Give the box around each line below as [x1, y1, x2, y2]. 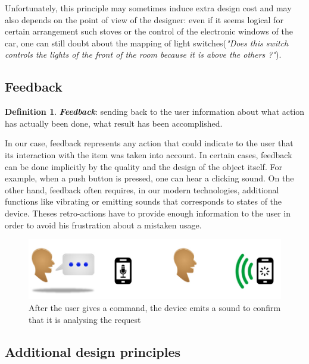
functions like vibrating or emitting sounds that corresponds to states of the [5, 195, 282, 208]
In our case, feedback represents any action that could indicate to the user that [5, 137, 294, 149]
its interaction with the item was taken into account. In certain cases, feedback [5, 148, 292, 161]
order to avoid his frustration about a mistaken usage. [5, 218, 202, 231]
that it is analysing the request [29, 313, 141, 325]
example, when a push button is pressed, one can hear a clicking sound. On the [5, 172, 294, 184]
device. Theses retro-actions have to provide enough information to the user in [5, 206, 291, 219]
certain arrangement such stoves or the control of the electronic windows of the [5, 25, 293, 37]
